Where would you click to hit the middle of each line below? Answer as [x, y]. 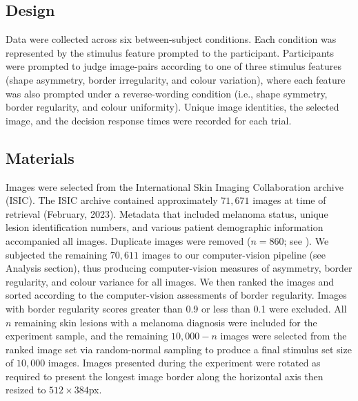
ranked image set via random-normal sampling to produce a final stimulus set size [179, 349]
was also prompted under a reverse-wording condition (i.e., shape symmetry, [167, 93]
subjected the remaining [57, 254]
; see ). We [306, 240]
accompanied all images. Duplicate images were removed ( [128, 240]
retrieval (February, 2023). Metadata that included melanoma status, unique [167, 213]
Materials [40, 157]
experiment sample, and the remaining [87, 336]
